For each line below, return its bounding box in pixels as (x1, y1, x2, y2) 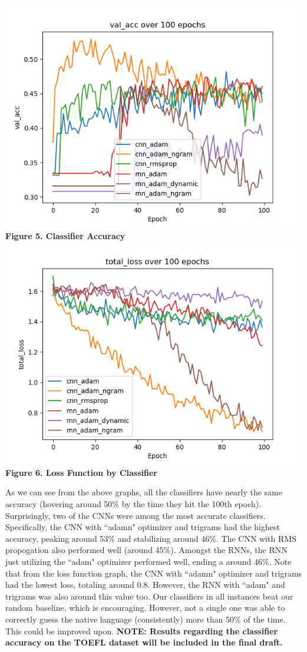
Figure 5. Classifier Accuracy (5, 229, 126, 241)
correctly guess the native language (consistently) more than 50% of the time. (5, 613, 286, 625)
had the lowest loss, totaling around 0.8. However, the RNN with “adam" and (5, 578, 285, 591)
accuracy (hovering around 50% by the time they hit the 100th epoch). (5, 497, 262, 509)
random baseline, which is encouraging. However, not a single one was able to (5, 601, 285, 614)
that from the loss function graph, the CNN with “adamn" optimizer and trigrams (5, 567, 302, 579)
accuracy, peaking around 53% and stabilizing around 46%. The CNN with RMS (5, 532, 296, 544)
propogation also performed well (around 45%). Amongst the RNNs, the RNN (5, 544, 288, 556)
